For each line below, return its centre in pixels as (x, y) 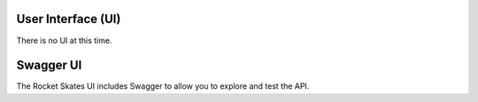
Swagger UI (49, 66)
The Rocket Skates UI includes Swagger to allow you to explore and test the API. (163, 86)
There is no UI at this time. (64, 40)
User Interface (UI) (69, 19)
